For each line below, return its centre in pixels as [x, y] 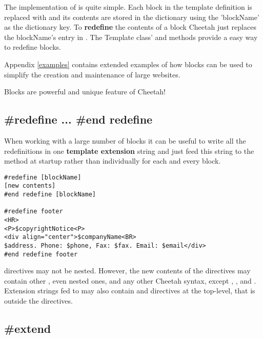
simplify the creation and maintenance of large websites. [92, 74]
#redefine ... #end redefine [78, 119]
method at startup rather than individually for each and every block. [113, 161]
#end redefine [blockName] [50, 195]
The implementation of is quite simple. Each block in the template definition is [128, 7]
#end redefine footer [41, 254]
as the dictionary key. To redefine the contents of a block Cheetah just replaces [130, 27]
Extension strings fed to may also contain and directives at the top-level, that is [130, 291]
